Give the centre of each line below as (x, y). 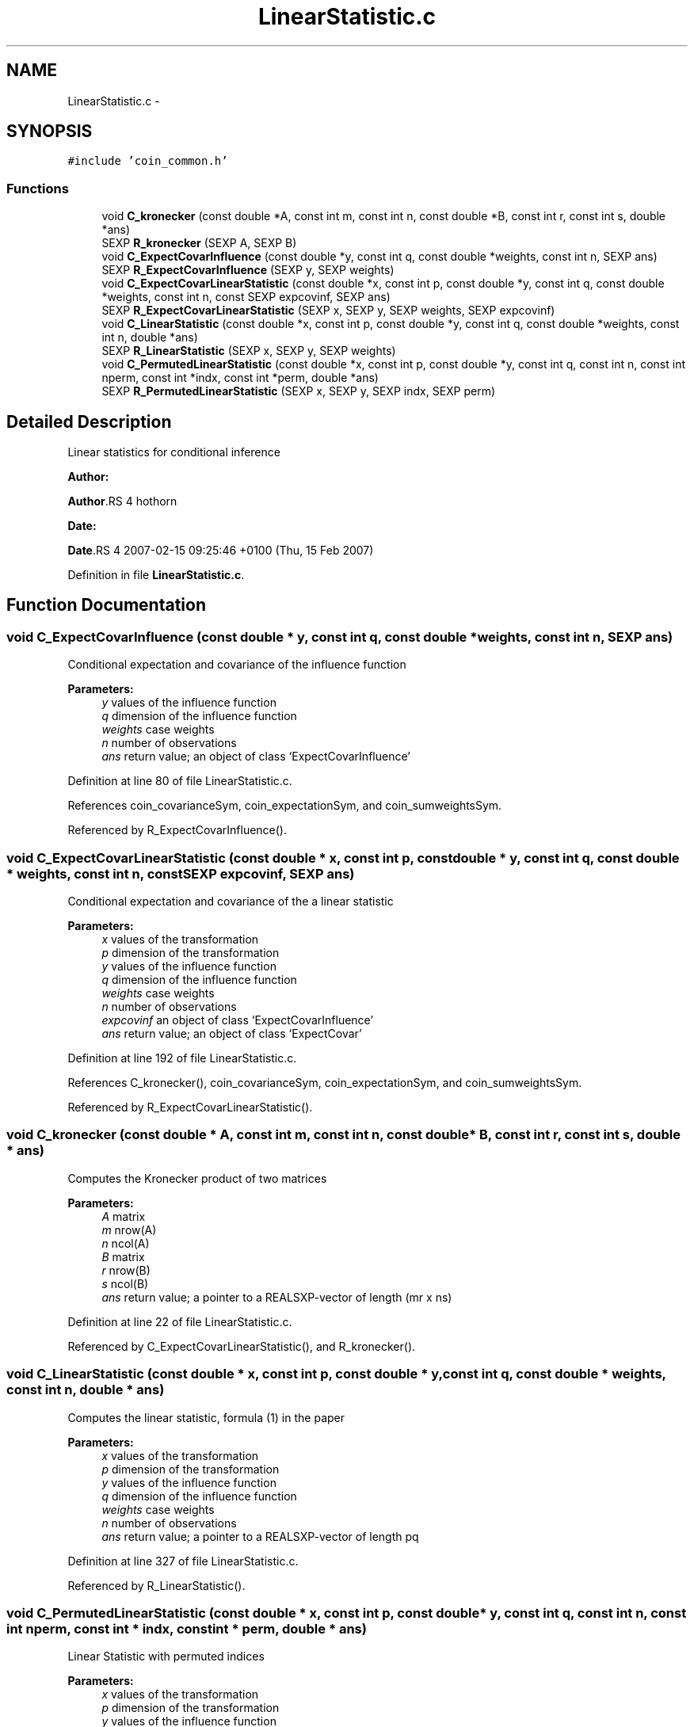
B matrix (123, 1256)
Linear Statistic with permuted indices (166, 1656)
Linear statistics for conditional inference (174, 452)
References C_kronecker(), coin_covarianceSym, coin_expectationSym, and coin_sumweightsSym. (325, 1083)
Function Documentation (106, 605)
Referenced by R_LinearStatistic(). (156, 1585)
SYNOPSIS (50, 132)
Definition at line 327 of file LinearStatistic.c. (183, 1561)
